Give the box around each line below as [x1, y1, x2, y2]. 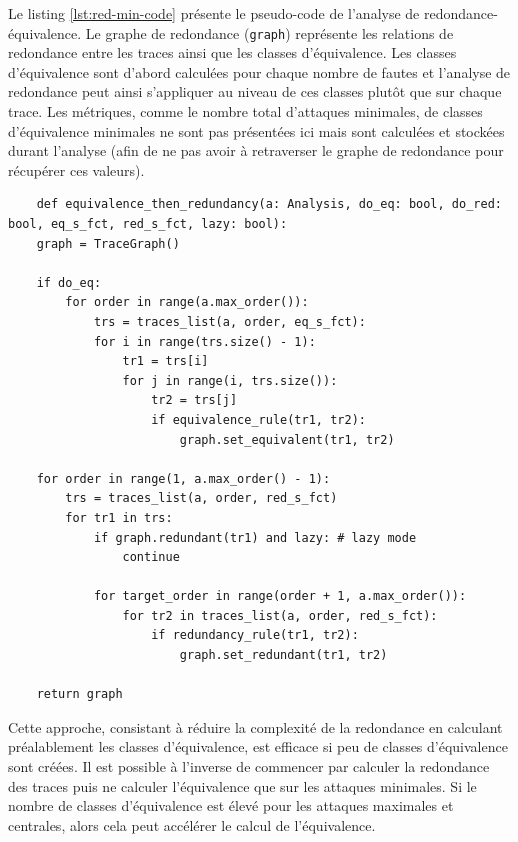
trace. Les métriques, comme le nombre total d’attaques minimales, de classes [8, 101, 483, 122]
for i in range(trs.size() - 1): [93, 334, 316, 349]
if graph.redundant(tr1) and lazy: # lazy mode [93, 530, 417, 545]
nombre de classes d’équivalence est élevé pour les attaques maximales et [8, 795, 454, 816]
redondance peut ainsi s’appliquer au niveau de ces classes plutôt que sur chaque [8, 81, 502, 102]
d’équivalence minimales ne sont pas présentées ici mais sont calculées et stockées [8, 120, 505, 141]
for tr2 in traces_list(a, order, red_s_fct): [122, 608, 438, 623]
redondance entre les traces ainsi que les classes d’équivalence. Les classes [8, 42, 457, 63]
